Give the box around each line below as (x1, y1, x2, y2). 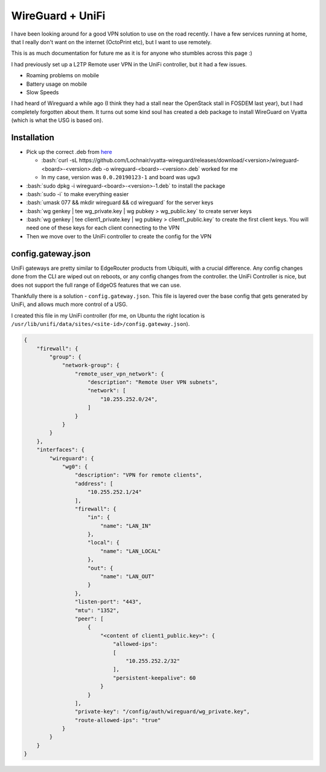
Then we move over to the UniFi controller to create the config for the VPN (26, 232, 212, 240)
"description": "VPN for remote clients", (74, 471, 202, 479)
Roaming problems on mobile (26, 72, 100, 79)
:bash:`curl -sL (41, 157, 78, 164)
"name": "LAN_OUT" (100, 573, 155, 580)
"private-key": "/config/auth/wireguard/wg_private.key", (74, 708, 251, 715)
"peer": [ (74, 616, 104, 622)
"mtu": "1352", (74, 607, 120, 614)
